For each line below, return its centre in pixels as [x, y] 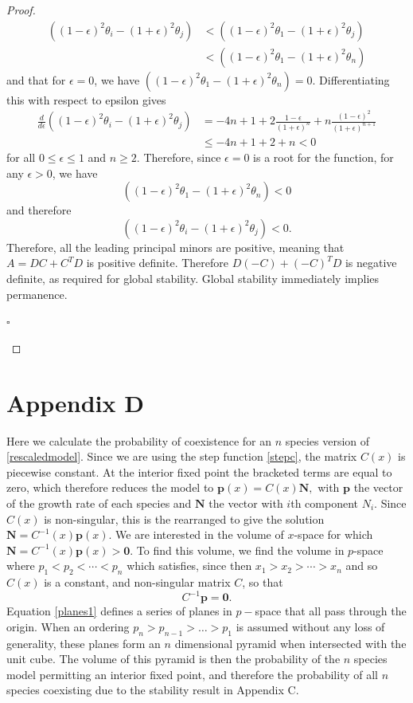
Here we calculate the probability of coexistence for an [139, 440]
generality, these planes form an [84, 643]
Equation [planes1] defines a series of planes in [119, 611]
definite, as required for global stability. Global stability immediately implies [193, 279]
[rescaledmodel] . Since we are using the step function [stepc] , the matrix [182, 456]
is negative [371, 263]
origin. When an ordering [68, 626]
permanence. [37, 294]
